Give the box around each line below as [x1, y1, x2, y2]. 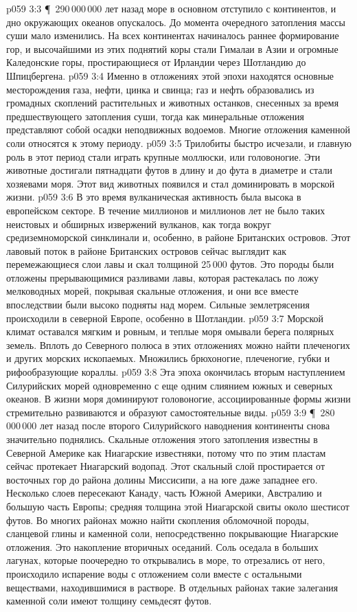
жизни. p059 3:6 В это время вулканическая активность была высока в [6, 190, 301, 204]
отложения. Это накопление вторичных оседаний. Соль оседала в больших [6, 539, 319, 554]
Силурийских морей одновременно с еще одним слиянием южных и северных [6, 378, 333, 392]
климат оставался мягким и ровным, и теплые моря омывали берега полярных [6, 324, 334, 339]
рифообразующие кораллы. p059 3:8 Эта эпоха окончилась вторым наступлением [6, 365, 345, 379]
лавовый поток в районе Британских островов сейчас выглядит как [6, 243, 286, 258]
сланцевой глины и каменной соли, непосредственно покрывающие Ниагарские [6, 526, 338, 541]
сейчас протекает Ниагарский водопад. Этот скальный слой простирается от [6, 459, 325, 473]
